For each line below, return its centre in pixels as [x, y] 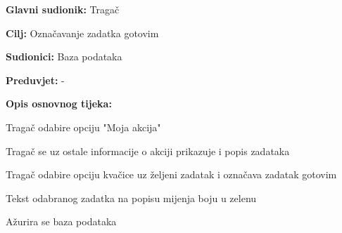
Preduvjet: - [35, 80]
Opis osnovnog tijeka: [59, 104]
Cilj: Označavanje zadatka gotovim [82, 33]
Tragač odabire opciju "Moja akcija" [83, 127]
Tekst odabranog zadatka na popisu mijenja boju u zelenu [131, 198]
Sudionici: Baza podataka [64, 56]
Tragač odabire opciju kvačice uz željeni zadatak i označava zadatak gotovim [171, 174]
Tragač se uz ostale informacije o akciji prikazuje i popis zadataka [148, 151]
